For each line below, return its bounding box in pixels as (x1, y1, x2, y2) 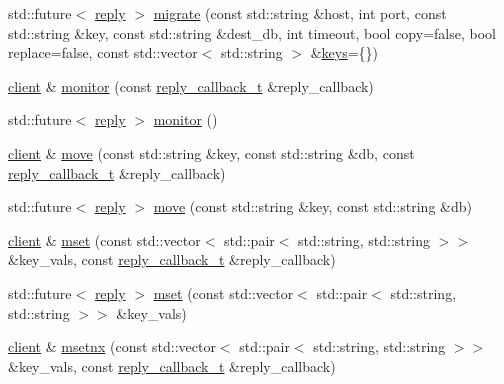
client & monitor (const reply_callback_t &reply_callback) (8, 75, 374, 96)
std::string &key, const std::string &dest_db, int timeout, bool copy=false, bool (8, 22, 496, 43)
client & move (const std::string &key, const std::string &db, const (8, 142, 415, 163)
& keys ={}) (310, 42, 379, 63)
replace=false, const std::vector (8, 42, 198, 63)
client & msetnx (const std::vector (8, 336, 216, 357)
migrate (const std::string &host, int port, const (153, 3, 447, 23)
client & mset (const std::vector (8, 229, 201, 250)
